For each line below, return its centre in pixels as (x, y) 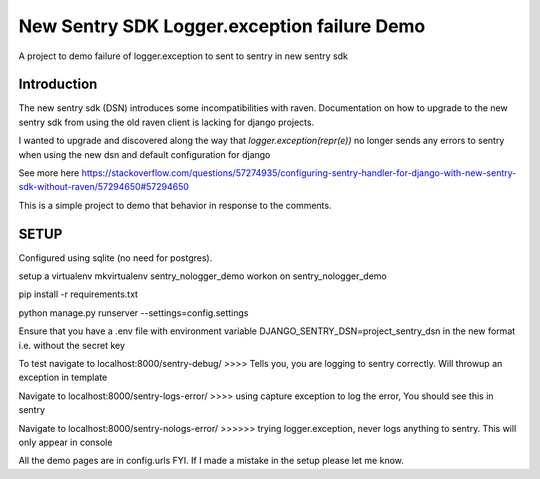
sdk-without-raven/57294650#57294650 (104, 187)
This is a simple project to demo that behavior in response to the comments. (175, 205)
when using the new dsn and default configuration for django (144, 154)
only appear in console (65, 442)
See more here (49, 173)
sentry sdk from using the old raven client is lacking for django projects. (166, 122)
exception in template (63, 377)
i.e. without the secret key (71, 345)
